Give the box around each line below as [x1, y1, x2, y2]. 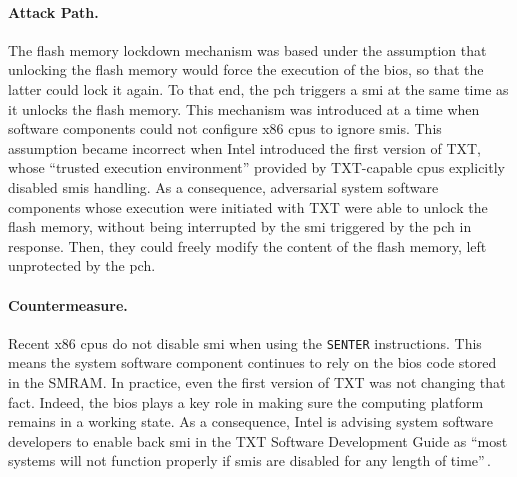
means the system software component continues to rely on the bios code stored [8, 352, 497, 373]
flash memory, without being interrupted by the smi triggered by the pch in [8, 216, 472, 237]
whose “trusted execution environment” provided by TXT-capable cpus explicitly [8, 157, 505, 178]
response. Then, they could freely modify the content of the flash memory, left [8, 235, 487, 256]
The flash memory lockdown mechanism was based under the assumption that [8, 39, 487, 60]
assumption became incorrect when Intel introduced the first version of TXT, [8, 137, 481, 158]
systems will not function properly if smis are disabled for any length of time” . [8, 450, 491, 471]
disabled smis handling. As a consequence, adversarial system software [8, 176, 439, 197]
